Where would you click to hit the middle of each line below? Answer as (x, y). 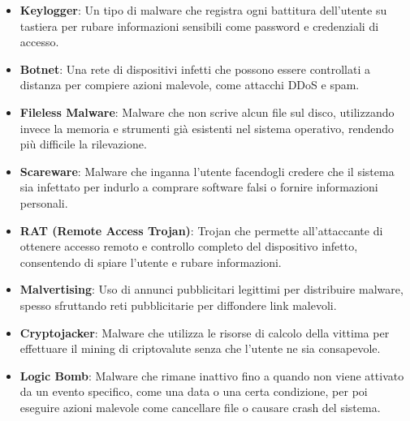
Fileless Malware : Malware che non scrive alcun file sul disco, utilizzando (207, 112)
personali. (44, 202)
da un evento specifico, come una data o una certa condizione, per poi (194, 391)
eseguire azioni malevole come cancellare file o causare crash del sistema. (200, 407)
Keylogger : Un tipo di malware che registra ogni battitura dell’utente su (203, 10)
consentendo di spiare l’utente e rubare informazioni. (151, 262)
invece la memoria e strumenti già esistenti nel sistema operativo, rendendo (207, 128)
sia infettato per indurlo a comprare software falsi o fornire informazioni (199, 187)
